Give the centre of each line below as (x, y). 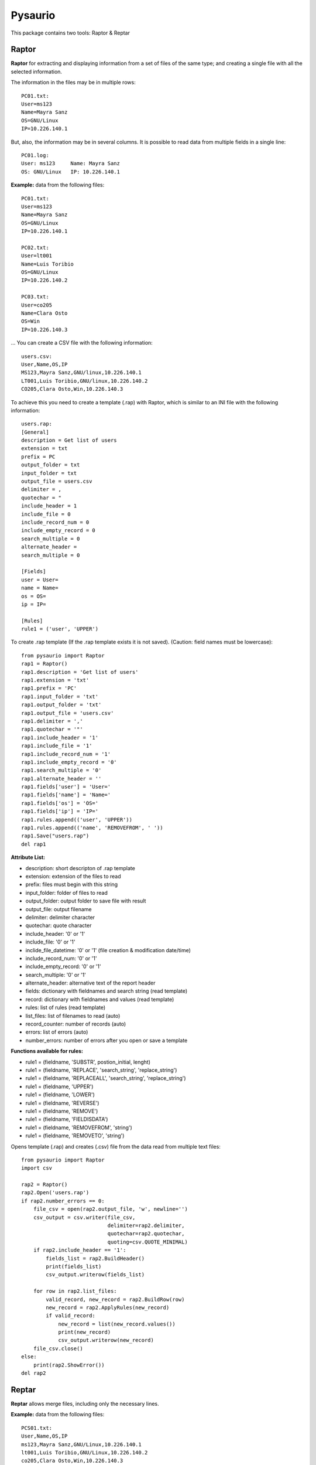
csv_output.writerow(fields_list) (95, 1275)
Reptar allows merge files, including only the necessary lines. (85, 1403)
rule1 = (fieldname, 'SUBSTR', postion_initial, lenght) (88, 1062)
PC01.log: (35, 155)
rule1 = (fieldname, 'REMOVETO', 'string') (75, 1136)
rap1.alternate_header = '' (61, 779)
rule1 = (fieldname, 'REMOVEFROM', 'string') (79, 1127)
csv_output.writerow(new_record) (106, 1340)
